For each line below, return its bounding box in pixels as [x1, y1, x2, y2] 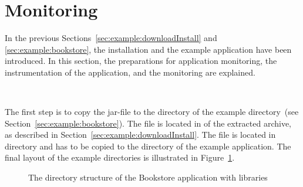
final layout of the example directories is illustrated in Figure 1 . [5, 151, 235, 164]
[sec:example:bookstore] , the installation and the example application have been [5, 43, 292, 55]
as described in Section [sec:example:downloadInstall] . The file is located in [5, 128, 276, 141]
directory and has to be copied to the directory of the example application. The [5, 140, 291, 152]
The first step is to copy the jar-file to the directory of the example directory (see [5, 106, 299, 118]
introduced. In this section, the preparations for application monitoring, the [5, 55, 277, 67]
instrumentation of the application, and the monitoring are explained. [5, 66, 255, 78]
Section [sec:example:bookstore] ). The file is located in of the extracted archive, [5, 117, 292, 129]
